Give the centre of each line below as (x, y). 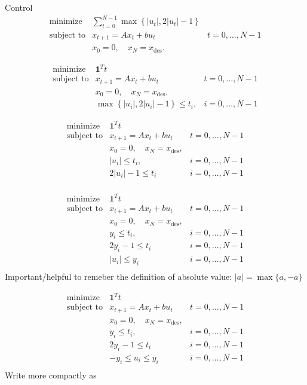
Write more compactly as (51, 375)
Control (19, 7)
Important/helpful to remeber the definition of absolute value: (119, 276)
